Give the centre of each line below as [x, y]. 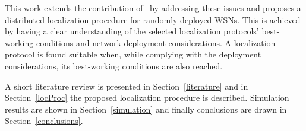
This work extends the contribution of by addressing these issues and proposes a [153, 8]
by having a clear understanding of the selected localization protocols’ [132, 31]
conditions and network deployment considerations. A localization [156, 42]
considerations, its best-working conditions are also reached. [114, 65]
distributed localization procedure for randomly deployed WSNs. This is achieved [153, 19]
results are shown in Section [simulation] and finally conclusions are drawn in [146, 109]
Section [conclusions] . [44, 121]
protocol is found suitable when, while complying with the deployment [133, 54]
